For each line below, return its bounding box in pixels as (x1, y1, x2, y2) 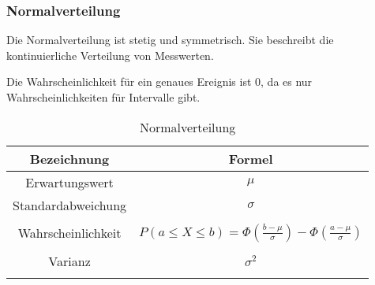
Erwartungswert (25, 172, 114, 191)
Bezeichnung (29, 149, 110, 168)
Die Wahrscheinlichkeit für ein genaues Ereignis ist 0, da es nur (6, 73, 313, 90)
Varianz (48, 251, 91, 270)
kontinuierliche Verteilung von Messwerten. (6, 46, 214, 63)
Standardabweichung (13, 195, 127, 214)
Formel (228, 149, 273, 168)
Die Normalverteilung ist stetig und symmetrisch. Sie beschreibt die (6, 31, 334, 48)
